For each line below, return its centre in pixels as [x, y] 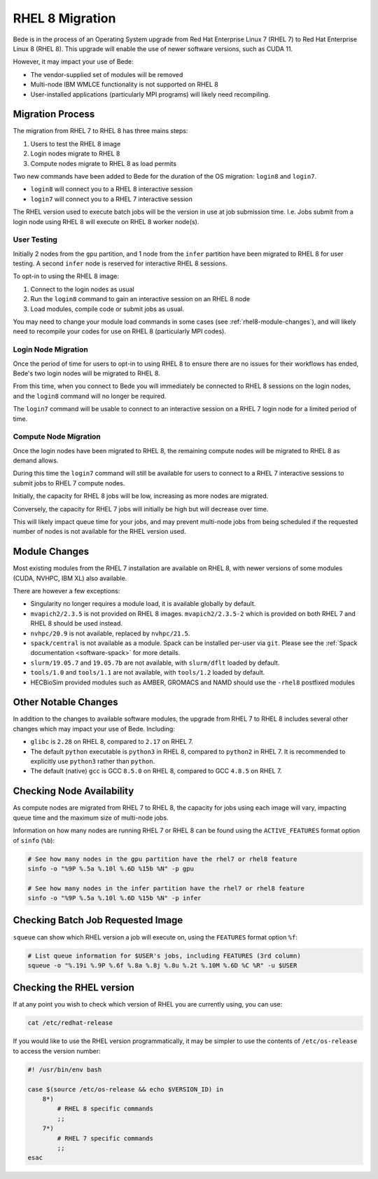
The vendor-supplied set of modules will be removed [107, 74]
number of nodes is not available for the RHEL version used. [99, 532]
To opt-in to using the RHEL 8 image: [66, 276]
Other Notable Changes [65, 702]
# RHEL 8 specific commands [105, 1109]
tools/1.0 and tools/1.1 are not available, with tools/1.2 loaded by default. [148, 673]
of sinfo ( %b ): [34, 840]
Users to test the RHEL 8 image [76, 144]
